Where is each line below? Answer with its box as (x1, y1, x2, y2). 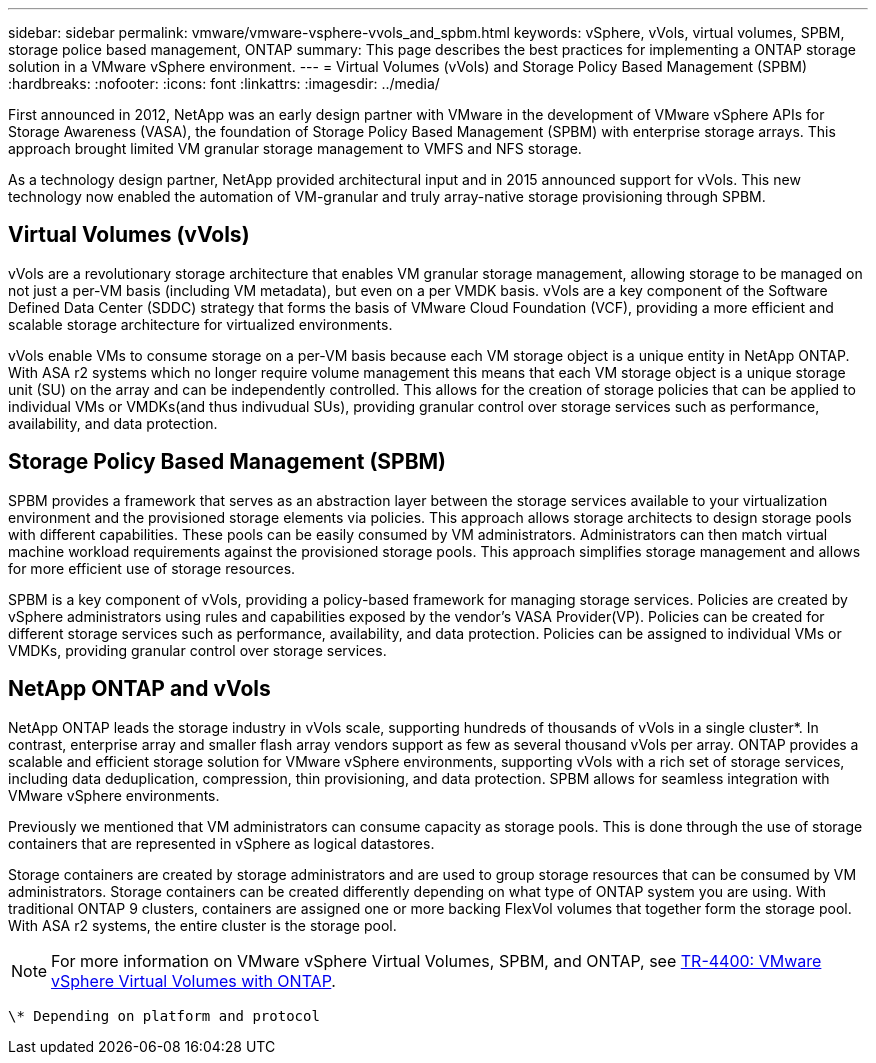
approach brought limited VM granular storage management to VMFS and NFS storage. (8, 140, 582, 157)
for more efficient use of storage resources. (8, 559, 296, 577)
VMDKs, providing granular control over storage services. (8, 641, 387, 659)
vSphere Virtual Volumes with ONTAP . (51, 970, 336, 991)
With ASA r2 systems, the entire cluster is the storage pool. (8, 916, 397, 934)
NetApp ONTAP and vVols (8, 676, 271, 702)
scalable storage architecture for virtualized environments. (8, 315, 393, 333)
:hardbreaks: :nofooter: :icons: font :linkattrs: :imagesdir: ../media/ (8, 75, 440, 92)
